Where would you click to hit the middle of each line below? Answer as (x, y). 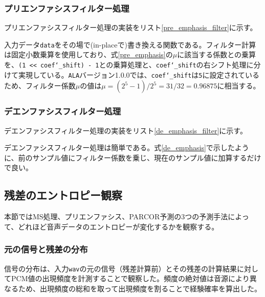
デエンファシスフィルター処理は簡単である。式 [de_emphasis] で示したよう (127, 147)
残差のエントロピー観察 (63, 195)
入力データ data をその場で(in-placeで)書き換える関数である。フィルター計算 (130, 44)
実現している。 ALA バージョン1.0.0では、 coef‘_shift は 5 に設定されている (139, 74)
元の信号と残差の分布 (46, 249)
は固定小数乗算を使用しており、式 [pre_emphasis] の (89, 54)
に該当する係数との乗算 (217, 54)
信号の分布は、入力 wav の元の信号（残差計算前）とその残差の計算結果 (121, 268)
